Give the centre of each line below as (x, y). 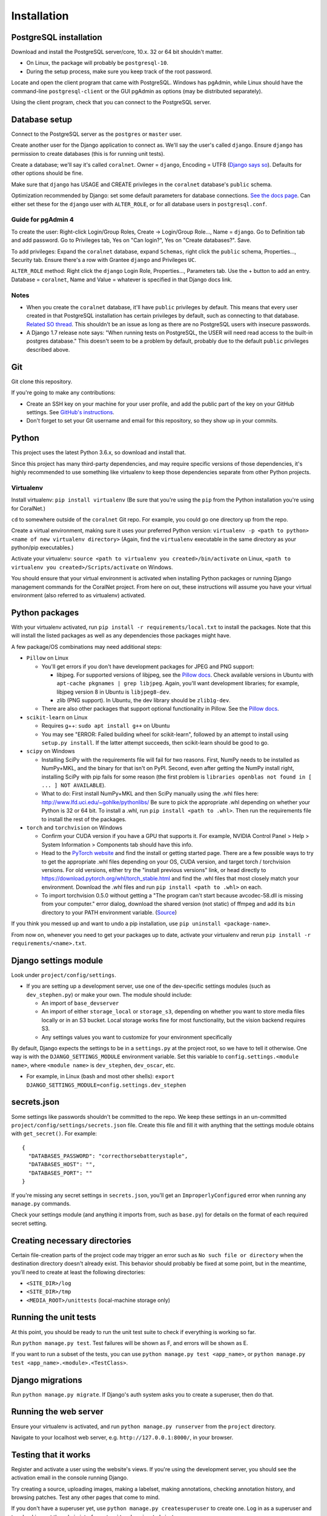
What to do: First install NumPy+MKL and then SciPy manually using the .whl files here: (150, 794)
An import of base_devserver (80, 1003)
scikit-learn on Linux (57, 717)
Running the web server (58, 1412)
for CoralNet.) (28, 508)
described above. (48, 349)
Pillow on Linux (48, 658)
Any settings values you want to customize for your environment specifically (137, 1037)
